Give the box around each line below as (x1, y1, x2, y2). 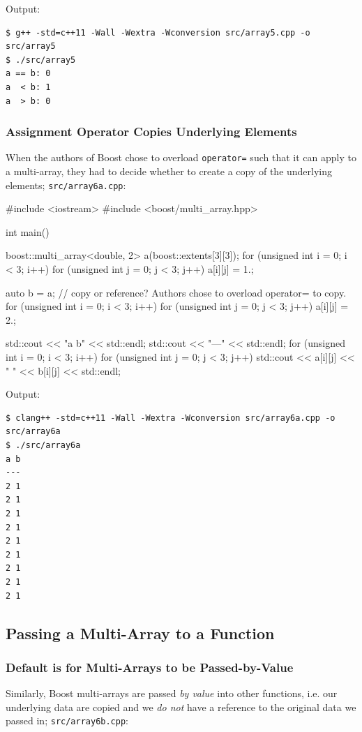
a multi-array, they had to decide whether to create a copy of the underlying (6, 164, 333, 179)
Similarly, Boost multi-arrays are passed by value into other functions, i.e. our (6, 686, 338, 701)
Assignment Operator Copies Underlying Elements (6, 123, 297, 140)
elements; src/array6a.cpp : (6, 177, 126, 192)
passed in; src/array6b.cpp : (6, 713, 129, 728)
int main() (6, 224, 50, 239)
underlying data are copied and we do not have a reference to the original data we (6, 699, 356, 714)
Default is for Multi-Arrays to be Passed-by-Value (6, 658, 294, 675)
